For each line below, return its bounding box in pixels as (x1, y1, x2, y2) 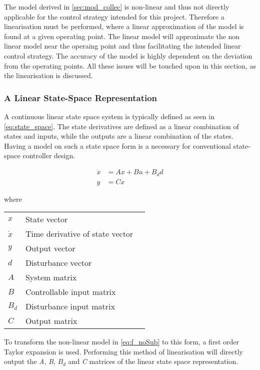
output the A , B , (4, 356, 55, 366)
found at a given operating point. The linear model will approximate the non (4, 31, 240, 41)
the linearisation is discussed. (4, 70, 93, 81)
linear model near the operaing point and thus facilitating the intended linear (4, 41, 241, 51)
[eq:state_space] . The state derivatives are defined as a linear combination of (4, 121, 239, 131)
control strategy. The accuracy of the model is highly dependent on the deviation (4, 50, 252, 61)
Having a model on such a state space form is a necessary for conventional (4, 140, 231, 151)
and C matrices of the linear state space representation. (68, 356, 238, 366)
